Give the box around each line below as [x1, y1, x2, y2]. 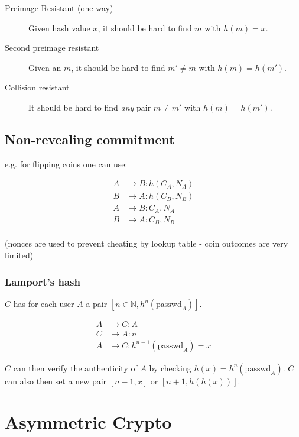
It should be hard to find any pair [28, 101, 151, 113]
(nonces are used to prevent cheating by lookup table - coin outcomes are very [5, 237, 288, 250]
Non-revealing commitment [5, 130, 175, 148]
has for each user [13, 297, 74, 309]
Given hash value [28, 21, 90, 34]
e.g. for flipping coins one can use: [5, 157, 128, 170]
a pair [86, 297, 108, 309]
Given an [28, 61, 61, 73]
